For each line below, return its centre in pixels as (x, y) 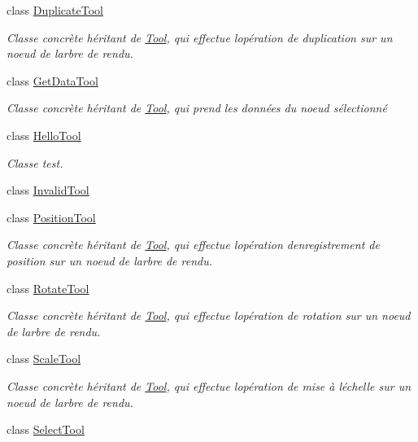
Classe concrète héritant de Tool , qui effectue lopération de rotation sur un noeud (209, 315)
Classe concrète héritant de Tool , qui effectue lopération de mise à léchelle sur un (209, 385)
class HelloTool (44, 135)
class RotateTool (48, 288)
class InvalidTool (48, 190)
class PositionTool (51, 217)
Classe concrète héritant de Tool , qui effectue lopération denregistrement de (193, 245)
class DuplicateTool (55, 10)
